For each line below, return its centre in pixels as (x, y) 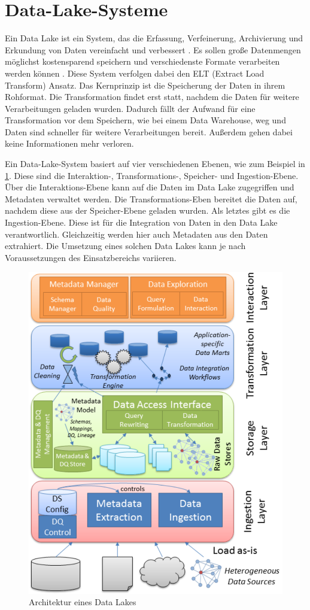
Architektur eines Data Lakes (83, 602)
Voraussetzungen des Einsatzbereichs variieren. (91, 257)
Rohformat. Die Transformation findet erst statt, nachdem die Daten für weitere (152, 97)
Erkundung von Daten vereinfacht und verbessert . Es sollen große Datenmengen (153, 49)
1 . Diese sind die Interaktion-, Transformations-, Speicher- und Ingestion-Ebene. (152, 175)
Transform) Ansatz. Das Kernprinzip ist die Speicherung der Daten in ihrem (145, 85)
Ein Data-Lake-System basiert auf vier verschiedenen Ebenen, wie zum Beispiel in (155, 164)
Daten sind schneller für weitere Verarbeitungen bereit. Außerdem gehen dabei (149, 131)
